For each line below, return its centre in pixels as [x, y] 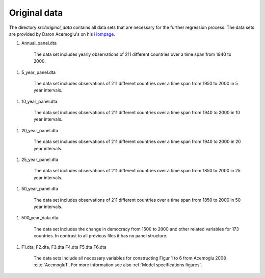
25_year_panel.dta [40, 160]
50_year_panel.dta [40, 189]
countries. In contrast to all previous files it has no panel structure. [101, 236]
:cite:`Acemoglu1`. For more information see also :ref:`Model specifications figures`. [118, 265]
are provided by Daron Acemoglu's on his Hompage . [62, 34]
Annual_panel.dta [39, 43]
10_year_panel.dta [39, 101]
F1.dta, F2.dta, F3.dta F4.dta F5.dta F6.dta [64, 247]
